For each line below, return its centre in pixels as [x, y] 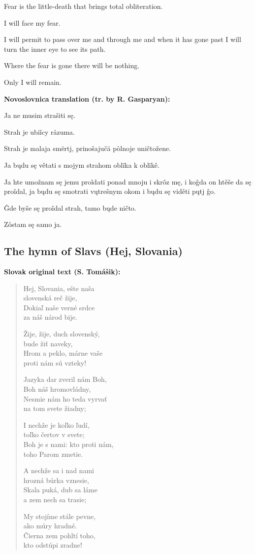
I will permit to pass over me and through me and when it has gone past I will [123, 39]
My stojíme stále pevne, [60, 516]
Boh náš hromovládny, [57, 389]
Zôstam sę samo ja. [33, 224]
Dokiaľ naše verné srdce [59, 307]
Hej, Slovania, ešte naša [59, 288]
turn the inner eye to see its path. [55, 49]
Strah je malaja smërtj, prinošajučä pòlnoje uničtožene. [88, 148]
